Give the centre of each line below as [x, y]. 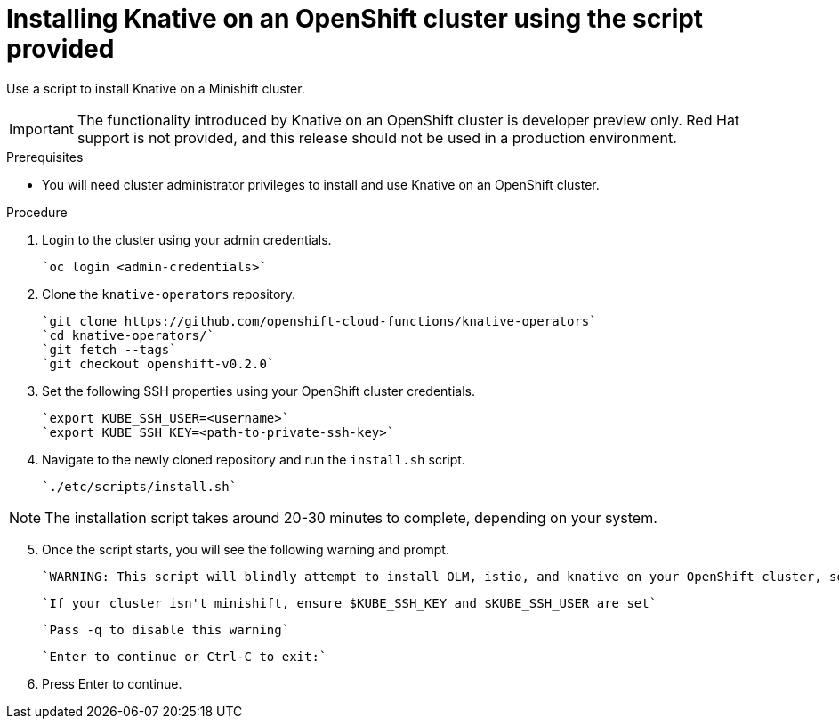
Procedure [37, 212]
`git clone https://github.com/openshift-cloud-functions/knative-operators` [319, 321]
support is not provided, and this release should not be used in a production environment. [377, 137]
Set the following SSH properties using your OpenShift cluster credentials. [258, 391]
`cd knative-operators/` [128, 335]
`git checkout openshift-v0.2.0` [158, 363]
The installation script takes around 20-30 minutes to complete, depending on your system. [351, 517]
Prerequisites [45, 157]
